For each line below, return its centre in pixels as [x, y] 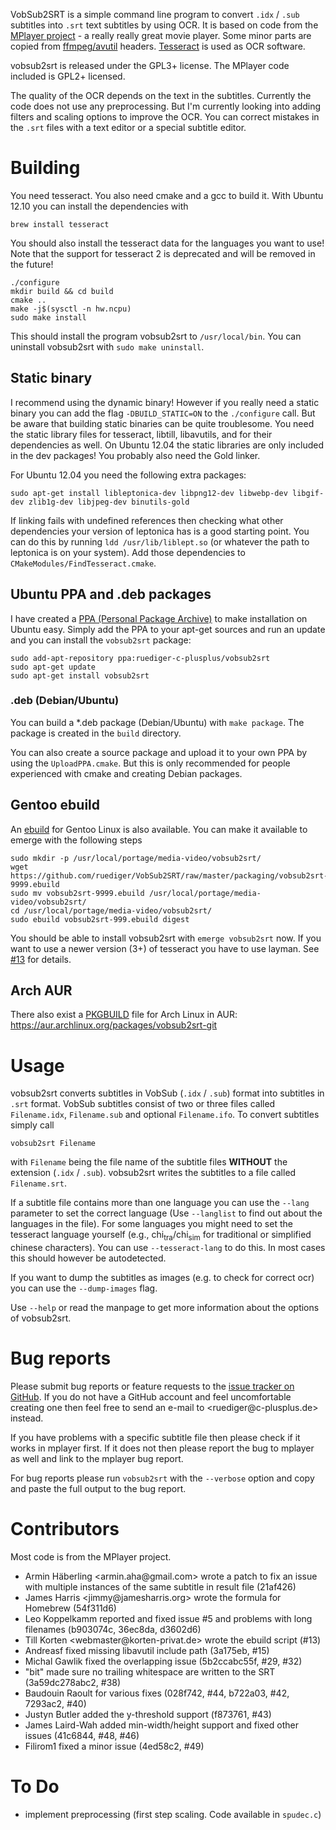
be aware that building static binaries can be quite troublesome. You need [162, 423]
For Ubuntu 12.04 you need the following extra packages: [128, 475]
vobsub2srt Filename [53, 1144]
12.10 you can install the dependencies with [99, 206]
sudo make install [48, 317]
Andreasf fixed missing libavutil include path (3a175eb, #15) [147, 1651]
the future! [32, 264]
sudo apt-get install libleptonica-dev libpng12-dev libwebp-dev [149, 493]
